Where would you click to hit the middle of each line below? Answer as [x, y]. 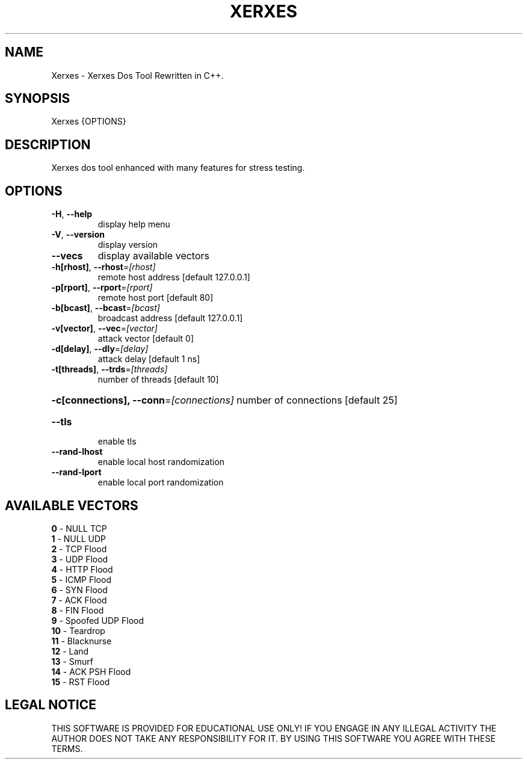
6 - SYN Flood [79, 590]
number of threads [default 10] [158, 380]
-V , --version [78, 235]
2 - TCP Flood [79, 549]
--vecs [67, 256]
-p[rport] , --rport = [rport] [102, 288]
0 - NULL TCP [79, 528]
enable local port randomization [161, 482]
